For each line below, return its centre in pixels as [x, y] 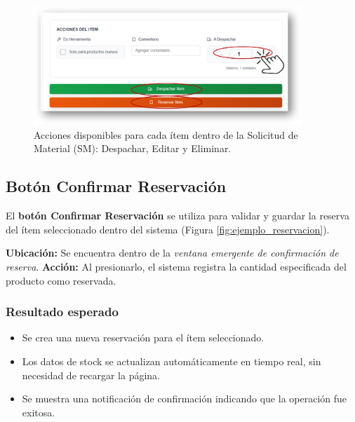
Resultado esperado [62, 312]
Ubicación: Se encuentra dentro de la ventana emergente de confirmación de [172, 253]
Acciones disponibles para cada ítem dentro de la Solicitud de [166, 134]
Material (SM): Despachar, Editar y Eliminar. [133, 148]
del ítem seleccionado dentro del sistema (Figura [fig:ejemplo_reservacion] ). [168, 229]
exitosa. [39, 412]
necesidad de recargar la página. [91, 375]
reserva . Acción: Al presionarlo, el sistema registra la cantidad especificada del [176, 267]
